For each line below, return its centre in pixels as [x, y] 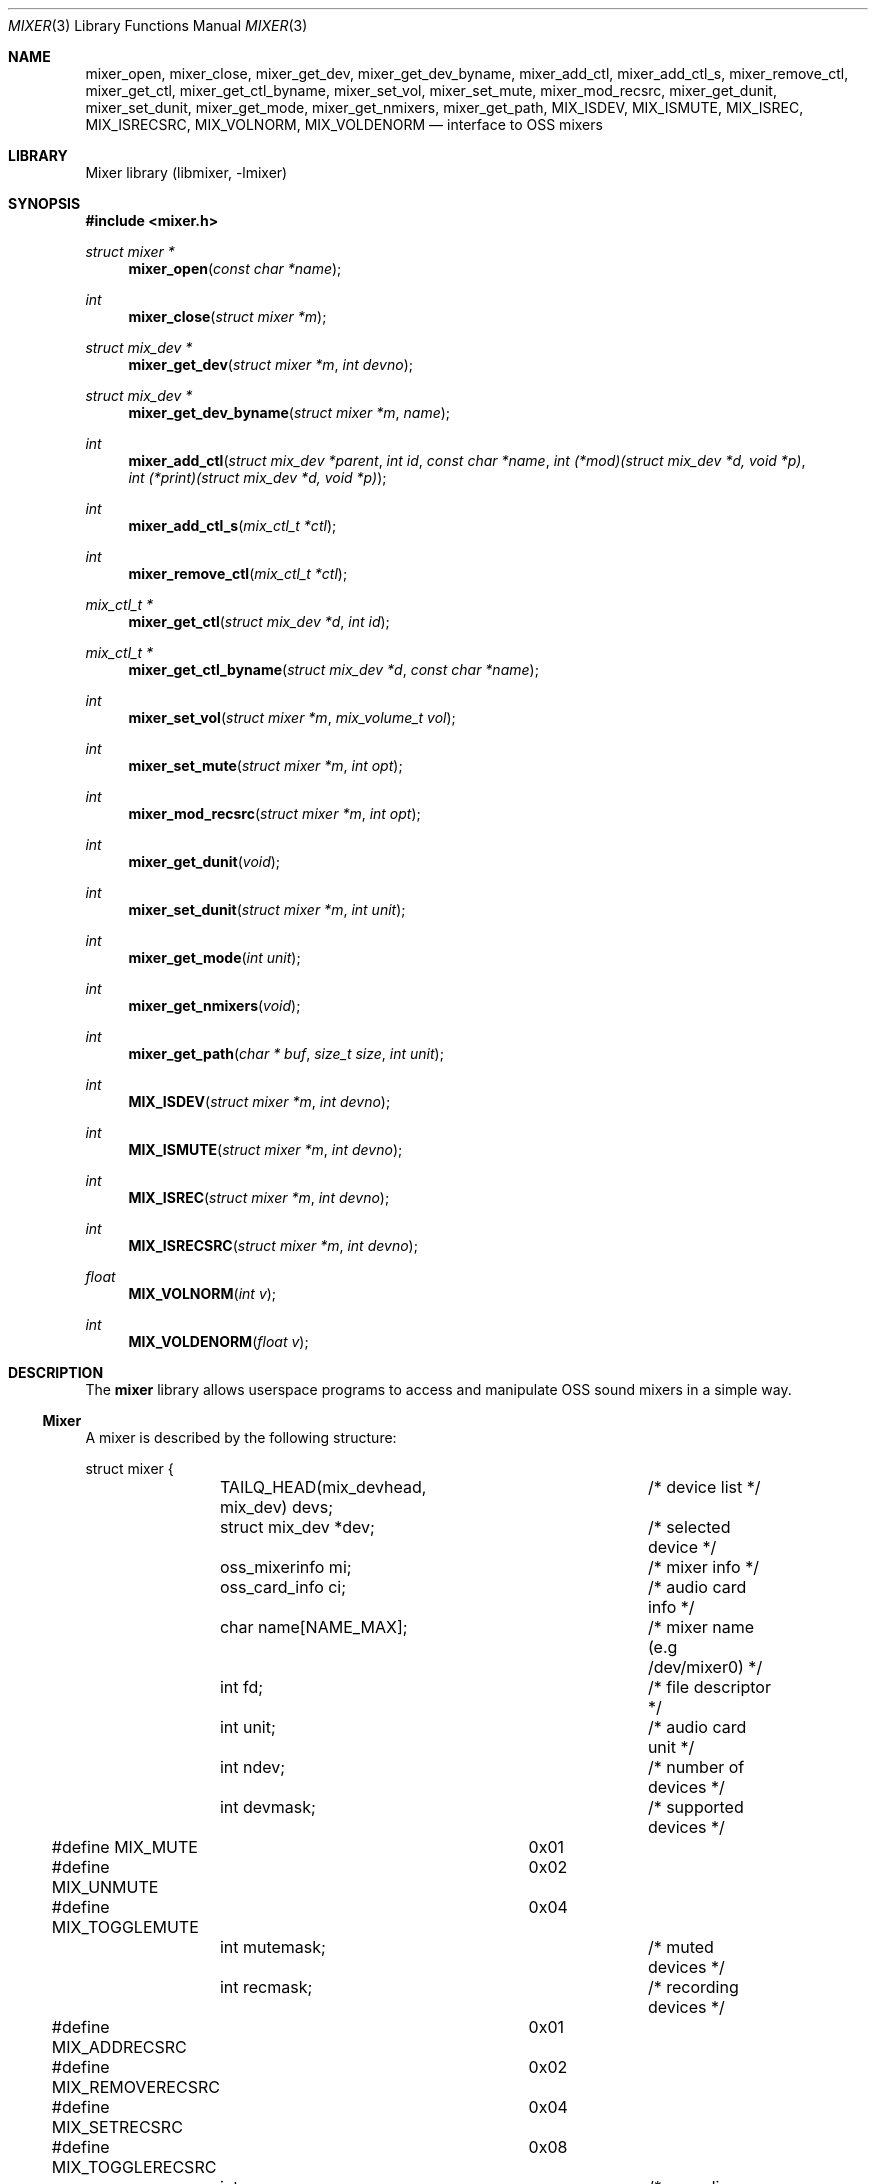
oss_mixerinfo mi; [285, 1567]
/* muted [680, 1947]
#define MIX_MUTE [124, 1847]
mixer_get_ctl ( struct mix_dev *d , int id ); [259, 621]
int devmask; [267, 1807]
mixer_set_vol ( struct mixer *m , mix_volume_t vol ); [292, 717]
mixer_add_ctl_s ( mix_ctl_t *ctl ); [232, 525]
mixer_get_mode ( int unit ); [214, 957]
